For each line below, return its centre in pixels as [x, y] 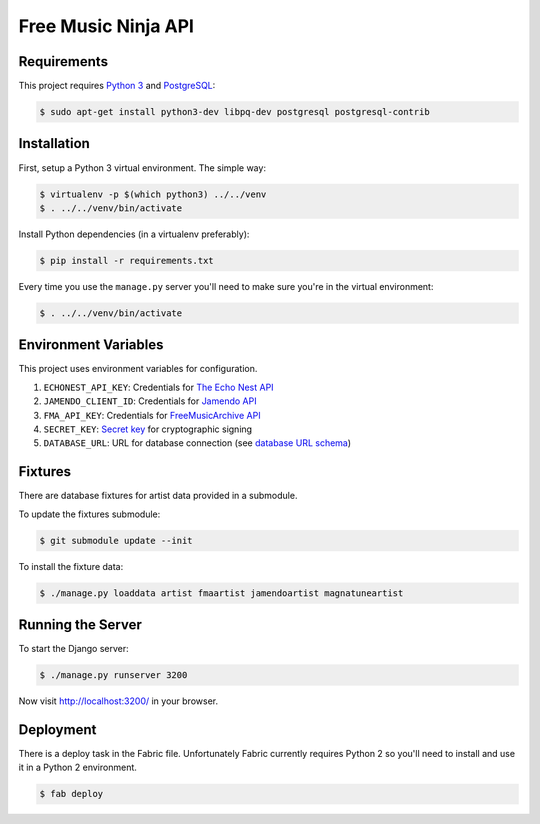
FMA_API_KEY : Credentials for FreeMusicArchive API [152, 415]
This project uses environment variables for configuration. [138, 369]
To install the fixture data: [71, 566]
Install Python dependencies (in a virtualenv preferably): [134, 234]
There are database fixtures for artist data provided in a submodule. [158, 496]
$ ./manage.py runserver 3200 [113, 675]
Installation [54, 143]
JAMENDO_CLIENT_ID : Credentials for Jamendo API [150, 401]
